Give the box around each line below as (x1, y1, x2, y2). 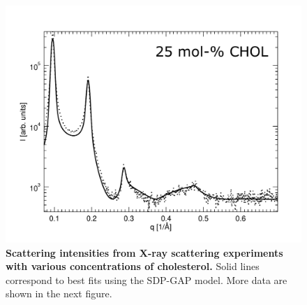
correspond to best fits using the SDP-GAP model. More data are (6, 272, 287, 287)
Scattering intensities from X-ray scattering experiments (6, 245, 283, 260)
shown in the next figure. (6, 286, 112, 301)
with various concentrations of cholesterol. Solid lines (6, 259, 260, 274)
